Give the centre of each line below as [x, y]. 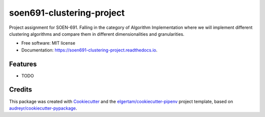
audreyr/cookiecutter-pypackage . [43, 108]
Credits [21, 90]
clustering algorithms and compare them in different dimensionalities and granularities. [97, 34]
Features [23, 64]
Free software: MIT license [48, 43]
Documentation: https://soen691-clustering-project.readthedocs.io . [89, 50]
